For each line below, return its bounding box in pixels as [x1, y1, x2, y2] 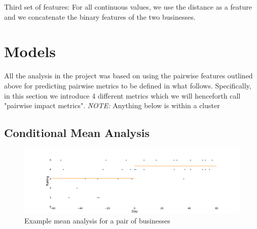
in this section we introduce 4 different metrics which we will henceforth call [4, 90, 241, 101]
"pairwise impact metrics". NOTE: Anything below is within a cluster [4, 100, 220, 111]
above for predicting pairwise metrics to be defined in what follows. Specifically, [4, 80, 251, 90]
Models [4, 41, 56, 62]
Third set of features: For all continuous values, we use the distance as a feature [4, 2, 252, 12]
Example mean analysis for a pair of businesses [24, 215, 170, 225]
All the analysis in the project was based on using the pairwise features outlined [4, 70, 253, 81]
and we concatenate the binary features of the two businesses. [4, 11, 196, 22]
